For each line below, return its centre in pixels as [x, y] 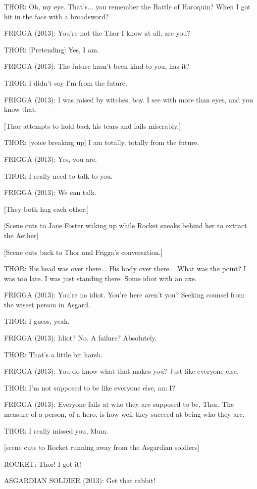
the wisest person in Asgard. [47, 304]
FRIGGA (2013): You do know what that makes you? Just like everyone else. [121, 371]
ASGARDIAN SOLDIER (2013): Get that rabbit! [80, 480]
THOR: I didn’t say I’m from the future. [66, 82]
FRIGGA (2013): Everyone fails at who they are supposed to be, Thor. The [119, 404]
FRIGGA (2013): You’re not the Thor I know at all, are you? [97, 33]
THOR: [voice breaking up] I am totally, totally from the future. [102, 142]
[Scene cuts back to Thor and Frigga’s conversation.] [83, 252]
